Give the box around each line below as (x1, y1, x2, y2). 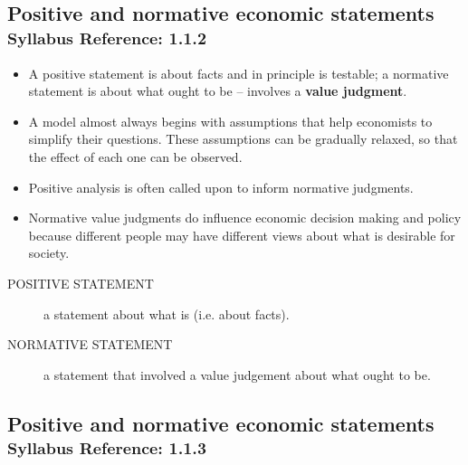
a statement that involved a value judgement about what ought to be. (43, 365, 431, 384)
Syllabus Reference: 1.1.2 (7, 25, 206, 49)
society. (28, 243, 70, 262)
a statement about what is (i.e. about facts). (43, 304, 290, 323)
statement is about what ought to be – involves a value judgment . (28, 81, 407, 100)
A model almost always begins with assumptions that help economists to (28, 111, 433, 130)
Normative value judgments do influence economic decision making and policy (28, 208, 462, 227)
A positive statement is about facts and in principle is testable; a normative (28, 63, 449, 82)
